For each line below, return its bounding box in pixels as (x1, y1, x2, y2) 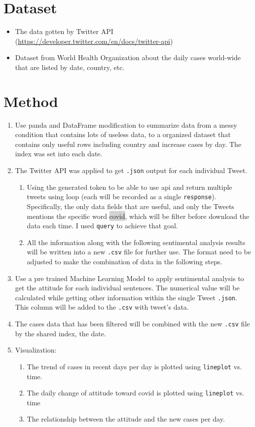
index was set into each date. (15, 148, 103, 159)
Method (3, 91, 58, 111)
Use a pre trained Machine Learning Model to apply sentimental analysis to (15, 273, 244, 283)
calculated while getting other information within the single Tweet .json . (15, 292, 237, 302)
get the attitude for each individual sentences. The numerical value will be (15, 283, 240, 293)
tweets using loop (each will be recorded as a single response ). (27, 191, 217, 202)
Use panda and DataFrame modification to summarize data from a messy (15, 119, 237, 130)
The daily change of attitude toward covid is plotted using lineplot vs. (27, 388, 244, 398)
